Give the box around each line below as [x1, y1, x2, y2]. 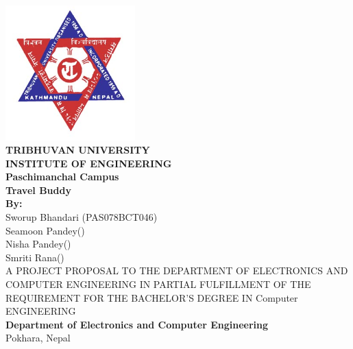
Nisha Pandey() [5, 237, 71, 251]
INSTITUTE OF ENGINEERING [5, 156, 172, 170]
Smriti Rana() [5, 250, 64, 264]
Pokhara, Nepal [5, 330, 71, 345]
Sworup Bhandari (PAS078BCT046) [5, 210, 158, 224]
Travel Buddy [5, 182, 71, 197]
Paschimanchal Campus [5, 169, 119, 184]
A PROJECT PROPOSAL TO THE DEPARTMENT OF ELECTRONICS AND [5, 263, 348, 278]
